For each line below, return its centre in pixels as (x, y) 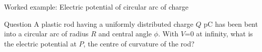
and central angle (125, 34)
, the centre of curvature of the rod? (139, 43)
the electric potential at (40, 43)
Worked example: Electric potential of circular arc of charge (96, 7)
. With (168, 34)
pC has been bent (231, 23)
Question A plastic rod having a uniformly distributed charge (99, 23)
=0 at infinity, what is (219, 34)
